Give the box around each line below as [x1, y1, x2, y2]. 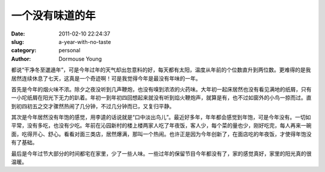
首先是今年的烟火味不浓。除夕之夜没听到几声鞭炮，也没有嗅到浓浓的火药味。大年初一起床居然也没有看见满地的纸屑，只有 [11, 85, 312, 93]
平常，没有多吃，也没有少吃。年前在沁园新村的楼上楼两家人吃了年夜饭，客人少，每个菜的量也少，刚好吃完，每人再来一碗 [11, 122, 312, 129]
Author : [11, 55, 31, 63]
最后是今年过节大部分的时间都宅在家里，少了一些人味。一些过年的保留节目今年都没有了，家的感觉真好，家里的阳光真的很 [11, 150, 312, 157]
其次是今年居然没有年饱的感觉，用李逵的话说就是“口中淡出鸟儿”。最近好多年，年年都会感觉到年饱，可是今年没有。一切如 [11, 114, 311, 121]
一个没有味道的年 [11, 9, 96, 22]
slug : [11, 38, 24, 45]
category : [11, 47, 37, 54]
